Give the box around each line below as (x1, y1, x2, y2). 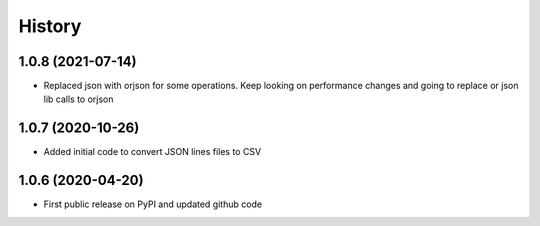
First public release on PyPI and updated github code (43, 198, 263, 210)
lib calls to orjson (43, 93, 114, 105)
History (18, 15, 82, 37)
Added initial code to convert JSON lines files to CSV (43, 146, 262, 158)
